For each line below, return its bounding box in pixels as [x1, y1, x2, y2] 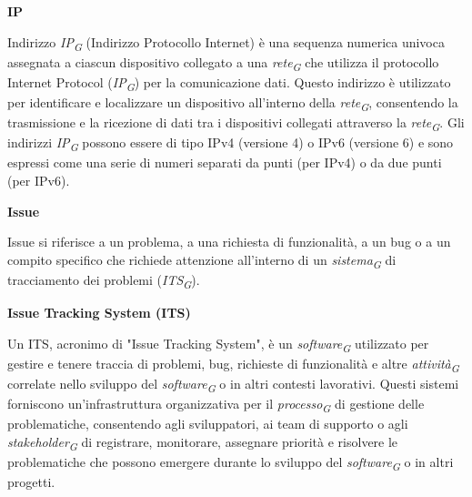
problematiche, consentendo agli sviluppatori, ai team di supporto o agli [7, 414, 408, 433]
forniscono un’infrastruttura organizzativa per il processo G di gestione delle [7, 393, 425, 415]
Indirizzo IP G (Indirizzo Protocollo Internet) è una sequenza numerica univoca [7, 32, 445, 54]
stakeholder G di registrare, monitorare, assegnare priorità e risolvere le [7, 431, 398, 453]
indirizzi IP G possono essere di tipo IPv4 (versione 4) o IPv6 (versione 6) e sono [7, 133, 454, 155]
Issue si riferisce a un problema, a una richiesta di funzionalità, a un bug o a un [7, 232, 451, 251]
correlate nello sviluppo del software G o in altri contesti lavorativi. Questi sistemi [7, 373, 459, 395]
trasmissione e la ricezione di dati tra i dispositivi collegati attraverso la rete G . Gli [7, 113, 465, 134]
